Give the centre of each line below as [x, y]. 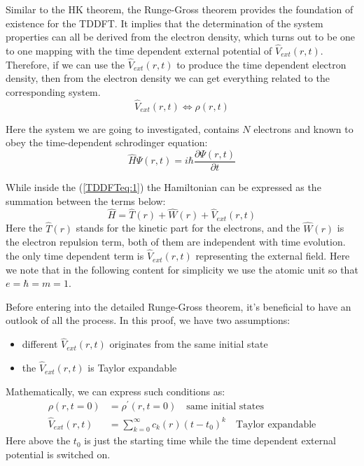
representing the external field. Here [273, 256]
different [40, 344]
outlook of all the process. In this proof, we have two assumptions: [148, 320]
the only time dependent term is [75, 256]
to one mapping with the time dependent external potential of [139, 50]
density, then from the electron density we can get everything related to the [168, 78]
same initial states [225, 407]
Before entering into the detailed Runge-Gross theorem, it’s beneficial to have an [178, 306]
